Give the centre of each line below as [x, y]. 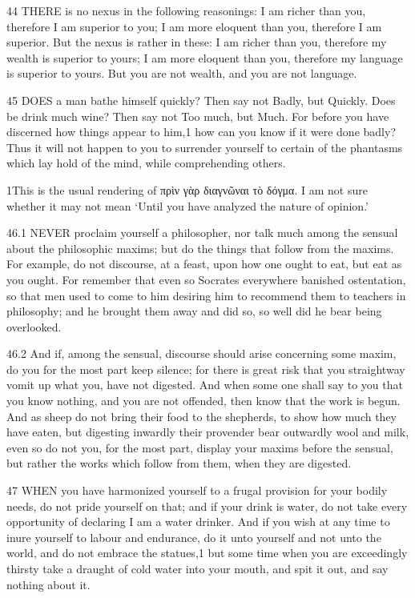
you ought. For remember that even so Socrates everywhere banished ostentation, [206, 279]
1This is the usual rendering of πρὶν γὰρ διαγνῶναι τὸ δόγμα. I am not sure [187, 189]
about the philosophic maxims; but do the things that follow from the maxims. [200, 248]
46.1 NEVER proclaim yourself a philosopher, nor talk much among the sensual [202, 233]
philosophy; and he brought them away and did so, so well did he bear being [194, 311]
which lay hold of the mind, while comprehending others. [146, 163]
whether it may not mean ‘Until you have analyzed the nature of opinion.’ [187, 205]
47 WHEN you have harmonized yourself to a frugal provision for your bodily [197, 490]
